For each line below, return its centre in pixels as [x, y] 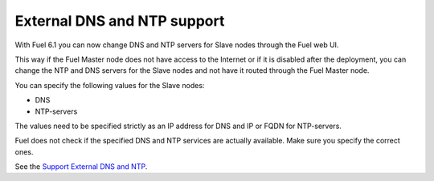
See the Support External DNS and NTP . [81, 167]
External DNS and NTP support [120, 21]
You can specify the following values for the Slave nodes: [110, 85]
